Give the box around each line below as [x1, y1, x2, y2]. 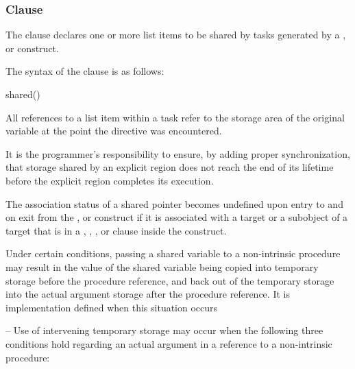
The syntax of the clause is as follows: [5, 64, 164, 78]
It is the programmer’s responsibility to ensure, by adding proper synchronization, [5, 146, 350, 160]
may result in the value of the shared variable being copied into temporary [5, 259, 319, 274]
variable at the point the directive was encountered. [5, 123, 222, 138]
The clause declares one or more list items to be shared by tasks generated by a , [5, 27, 346, 42]
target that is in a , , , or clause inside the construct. [5, 223, 227, 237]
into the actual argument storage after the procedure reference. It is [5, 287, 290, 301]
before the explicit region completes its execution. [5, 173, 214, 187]
